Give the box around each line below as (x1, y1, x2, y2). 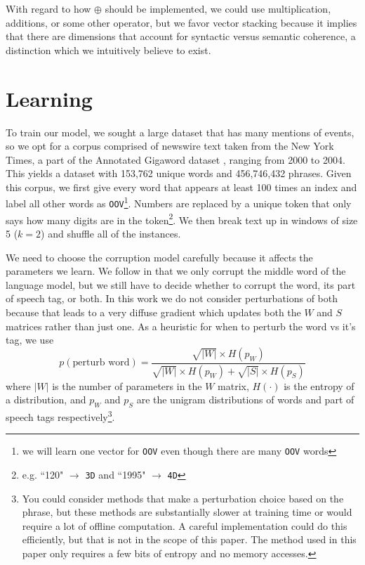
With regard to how (6, 1, 91, 15)
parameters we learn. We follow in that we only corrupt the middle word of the (6, 264, 346, 278)
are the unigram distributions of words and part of (136, 392, 354, 407)
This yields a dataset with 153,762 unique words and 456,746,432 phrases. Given (6, 166, 352, 181)
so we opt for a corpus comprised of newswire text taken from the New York (6, 138, 334, 153)
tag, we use (6, 332, 54, 347)
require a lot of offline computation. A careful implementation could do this (22, 518, 347, 533)
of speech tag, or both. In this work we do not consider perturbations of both (6, 291, 338, 306)
